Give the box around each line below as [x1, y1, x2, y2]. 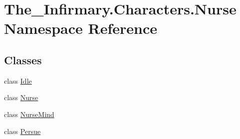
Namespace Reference [4, 18, 157, 38]
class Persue [4, 126, 41, 136]
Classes [4, 52, 42, 67]
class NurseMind [4, 109, 54, 119]
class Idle [4, 75, 32, 86]
